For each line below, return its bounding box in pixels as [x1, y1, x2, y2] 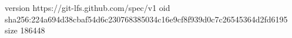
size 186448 [5, 24, 45, 36]
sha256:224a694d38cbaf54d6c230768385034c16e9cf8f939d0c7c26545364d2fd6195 [5, 13, 288, 25]
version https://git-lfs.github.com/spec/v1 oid [5, 2, 170, 13]
